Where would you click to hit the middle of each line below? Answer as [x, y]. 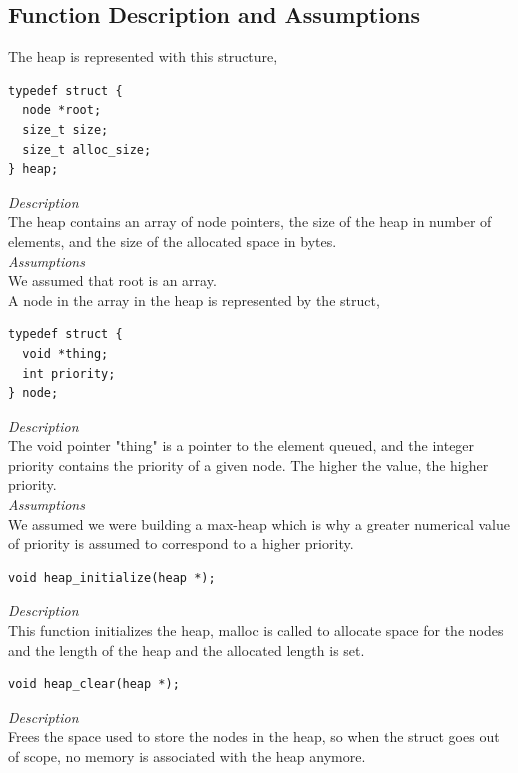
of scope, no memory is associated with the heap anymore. [187, 756]
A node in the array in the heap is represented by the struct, [194, 299]
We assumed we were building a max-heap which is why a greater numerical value [259, 523]
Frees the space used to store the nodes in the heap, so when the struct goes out [254, 736]
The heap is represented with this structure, [143, 56]
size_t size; [65, 129]
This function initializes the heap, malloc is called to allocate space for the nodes [256, 630]
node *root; [62, 110]
